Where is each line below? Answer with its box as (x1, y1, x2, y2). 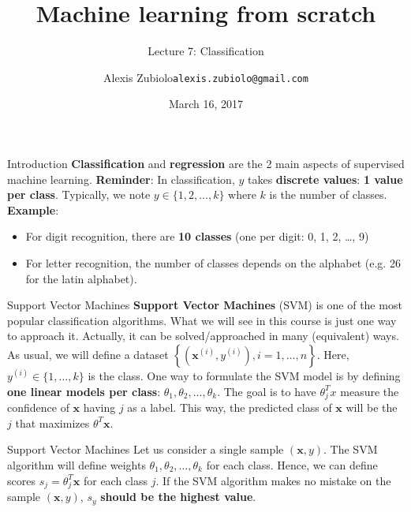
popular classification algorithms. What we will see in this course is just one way (7, 312, 397, 328)
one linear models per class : (7, 383, 161, 399)
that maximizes (15, 414, 90, 431)
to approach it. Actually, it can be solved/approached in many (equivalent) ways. (7, 327, 399, 344)
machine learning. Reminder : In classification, (7, 170, 235, 187)
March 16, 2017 (168, 95, 244, 112)
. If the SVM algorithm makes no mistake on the (155, 472, 391, 488)
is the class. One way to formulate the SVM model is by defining (88, 367, 401, 383)
